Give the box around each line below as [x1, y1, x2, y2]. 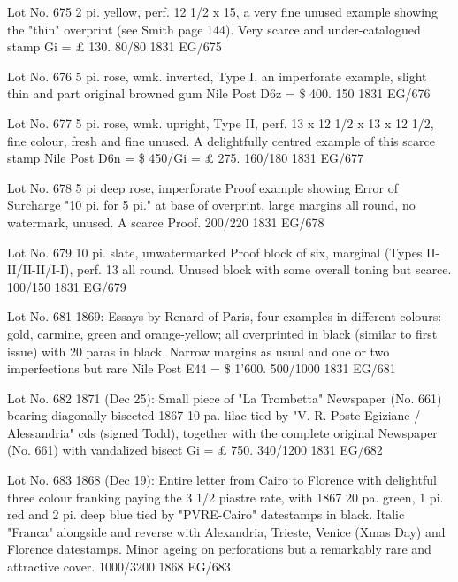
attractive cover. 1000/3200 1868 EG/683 [7, 557, 231, 576]
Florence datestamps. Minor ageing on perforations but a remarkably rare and [7, 540, 431, 558]
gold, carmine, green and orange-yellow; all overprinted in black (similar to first [7, 324, 438, 342]
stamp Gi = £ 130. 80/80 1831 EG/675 [7, 37, 222, 56]
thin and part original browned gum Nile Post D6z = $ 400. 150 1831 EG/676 [7, 84, 431, 103]
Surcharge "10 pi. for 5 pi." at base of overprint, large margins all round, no [7, 195, 416, 214]
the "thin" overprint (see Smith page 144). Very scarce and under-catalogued [7, 19, 421, 38]
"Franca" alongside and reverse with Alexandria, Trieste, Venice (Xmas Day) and [7, 522, 446, 540]
